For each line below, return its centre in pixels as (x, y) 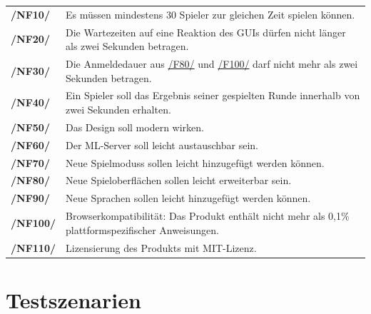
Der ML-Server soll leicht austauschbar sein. (162, 145)
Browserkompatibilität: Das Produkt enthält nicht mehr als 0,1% (208, 216)
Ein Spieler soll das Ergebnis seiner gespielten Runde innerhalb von (213, 95)
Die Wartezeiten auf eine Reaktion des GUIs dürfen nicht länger (206, 32)
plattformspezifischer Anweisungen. (142, 229)
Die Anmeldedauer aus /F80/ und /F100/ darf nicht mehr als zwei (212, 64)
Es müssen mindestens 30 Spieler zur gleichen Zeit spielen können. (210, 14)
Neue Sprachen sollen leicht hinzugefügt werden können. (188, 198)
